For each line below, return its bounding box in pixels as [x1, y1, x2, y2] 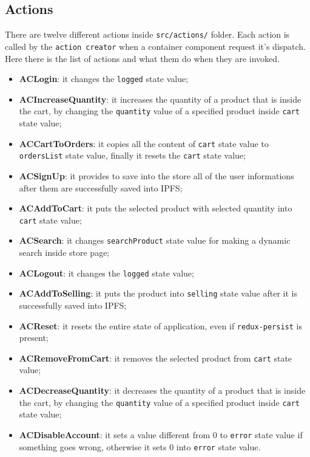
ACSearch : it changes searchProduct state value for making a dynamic [19, 234, 291, 247]
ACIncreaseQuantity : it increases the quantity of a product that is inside [19, 92, 302, 105]
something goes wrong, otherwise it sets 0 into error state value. [19, 440, 261, 453]
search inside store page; [19, 246, 110, 259]
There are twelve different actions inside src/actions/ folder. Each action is [5, 28, 290, 41]
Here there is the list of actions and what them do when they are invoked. [5, 52, 280, 64]
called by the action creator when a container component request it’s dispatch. [5, 40, 306, 52]
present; [19, 331, 49, 344]
